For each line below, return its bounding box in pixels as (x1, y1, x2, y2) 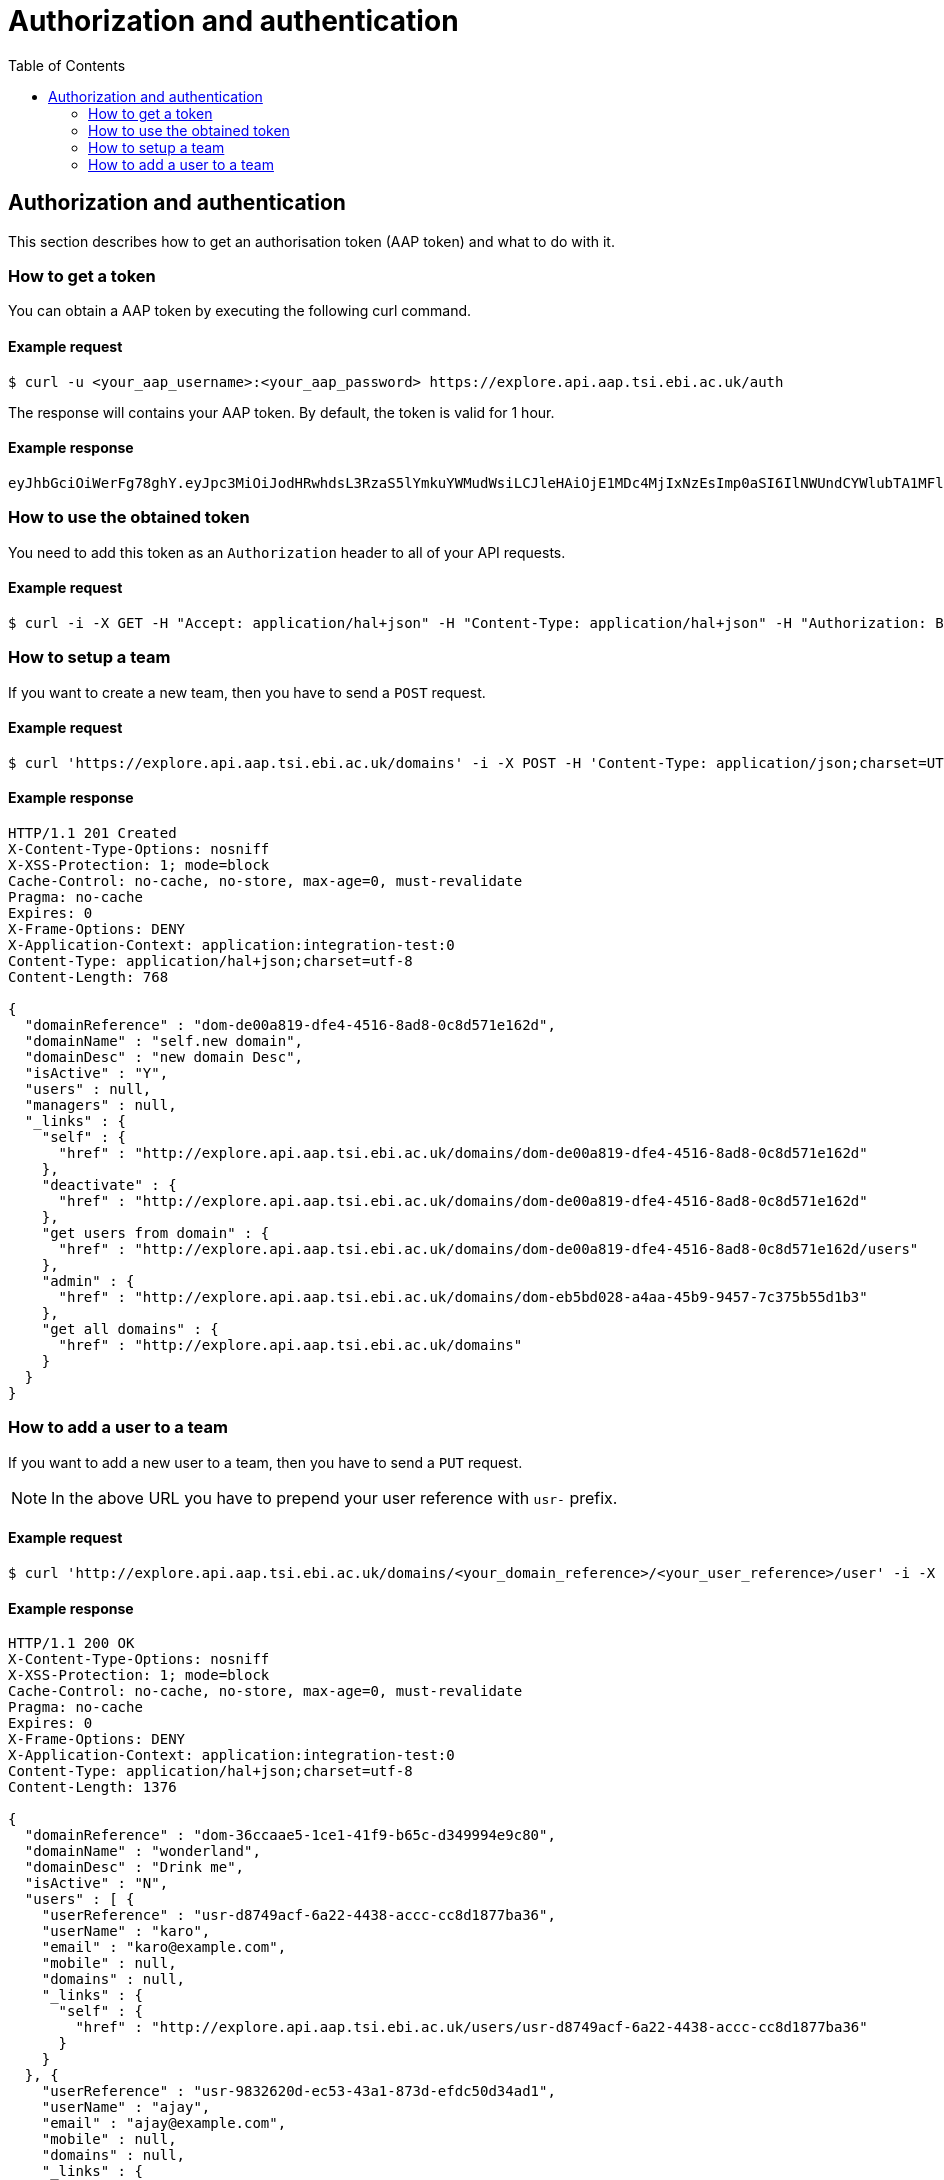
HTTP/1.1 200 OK (8, 1635, 135, 1652)
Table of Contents (8, 56, 126, 74)
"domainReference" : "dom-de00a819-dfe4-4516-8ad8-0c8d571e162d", (24, 1016, 556, 1033)
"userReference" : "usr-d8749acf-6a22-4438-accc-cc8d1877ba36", (41, 1907, 556, 1924)
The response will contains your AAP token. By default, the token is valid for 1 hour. (8, 403, 555, 421)
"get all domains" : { (41, 1320, 219, 1337)
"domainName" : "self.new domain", (24, 1032, 304, 1049)
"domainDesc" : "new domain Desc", (24, 1048, 304, 1065)
